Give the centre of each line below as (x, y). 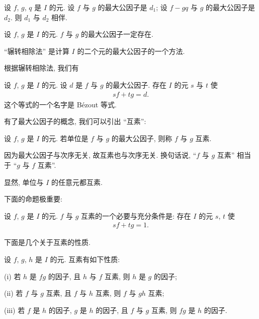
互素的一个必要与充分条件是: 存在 (136, 215)
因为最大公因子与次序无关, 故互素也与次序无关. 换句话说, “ (100, 155)
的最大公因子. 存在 (136, 84)
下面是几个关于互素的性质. (47, 242)
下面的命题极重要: (33, 199)
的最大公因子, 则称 (142, 138)
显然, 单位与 (24, 182)
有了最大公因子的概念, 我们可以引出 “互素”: (75, 121)
